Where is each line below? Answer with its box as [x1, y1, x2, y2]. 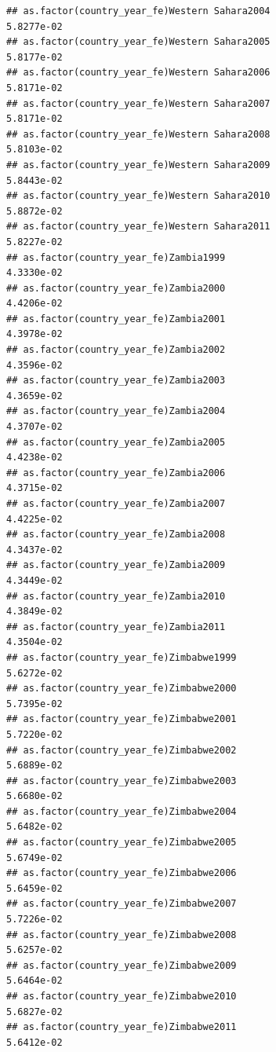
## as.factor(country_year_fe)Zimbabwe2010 [6, 991, 237, 1002]
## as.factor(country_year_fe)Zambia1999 [6, 251, 226, 263]
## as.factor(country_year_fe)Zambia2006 [6, 467, 226, 478]
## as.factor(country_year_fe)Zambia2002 [6, 344, 226, 356]
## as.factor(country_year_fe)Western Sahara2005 [6, 36, 271, 48]
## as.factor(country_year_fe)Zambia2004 [6, 405, 226, 417]
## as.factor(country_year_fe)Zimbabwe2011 [6, 1021, 237, 1033]
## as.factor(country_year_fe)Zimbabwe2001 [6, 713, 237, 725]
